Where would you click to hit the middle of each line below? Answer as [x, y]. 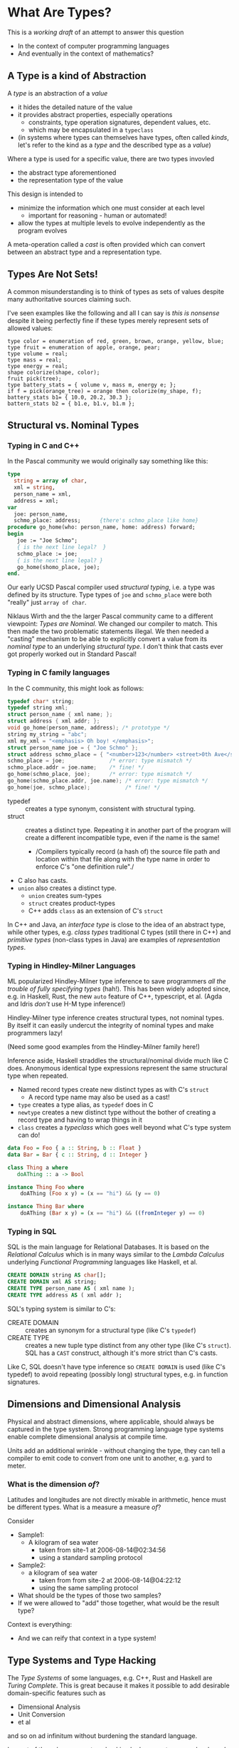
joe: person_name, [41, 514]
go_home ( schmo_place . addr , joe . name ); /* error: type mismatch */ [108, 781]
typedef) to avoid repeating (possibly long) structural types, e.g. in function [118, 1374]
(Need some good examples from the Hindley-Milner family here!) [104, 1047]
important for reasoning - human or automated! [97, 215]
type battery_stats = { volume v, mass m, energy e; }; [92, 385]
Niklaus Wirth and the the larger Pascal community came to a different [110, 616]
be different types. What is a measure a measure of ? [84, 1507]
